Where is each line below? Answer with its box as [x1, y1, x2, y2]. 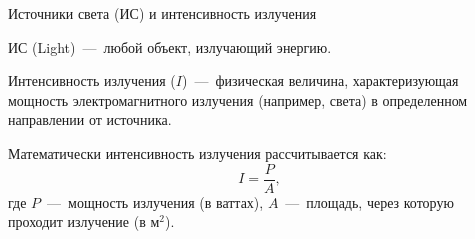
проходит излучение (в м [8, 211, 160, 232]
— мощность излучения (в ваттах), [47, 191, 264, 212]
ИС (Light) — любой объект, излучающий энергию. [8, 36, 332, 57]
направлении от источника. [8, 109, 172, 130]
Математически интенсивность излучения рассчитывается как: [8, 142, 387, 163]
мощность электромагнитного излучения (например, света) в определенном [8, 89, 468, 110]
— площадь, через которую [285, 191, 454, 212]
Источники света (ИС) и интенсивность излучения [8, 3, 317, 23]
